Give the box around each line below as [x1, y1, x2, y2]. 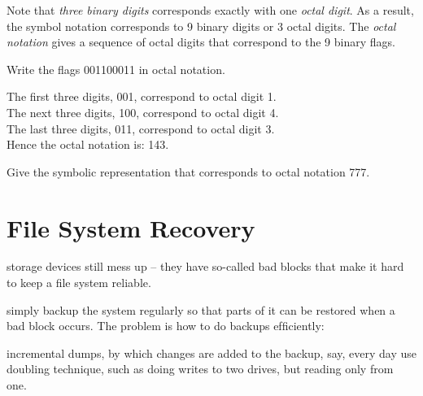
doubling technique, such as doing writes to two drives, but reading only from [7, 360, 394, 377]
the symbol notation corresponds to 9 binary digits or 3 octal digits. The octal [7, 17, 396, 34]
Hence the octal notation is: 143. [7, 136, 169, 153]
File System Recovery [7, 211, 255, 244]
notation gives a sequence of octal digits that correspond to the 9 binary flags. [7, 33, 395, 50]
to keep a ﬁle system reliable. [7, 274, 151, 291]
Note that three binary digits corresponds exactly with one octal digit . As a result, [7, 2, 414, 18]
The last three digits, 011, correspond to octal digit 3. [7, 120, 275, 137]
